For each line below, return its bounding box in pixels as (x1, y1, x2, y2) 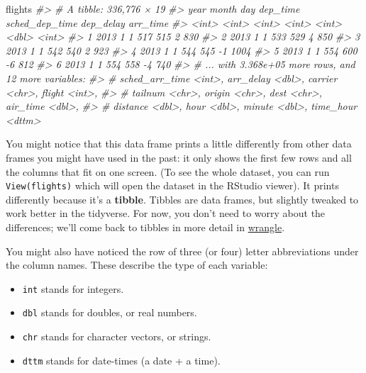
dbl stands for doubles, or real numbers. (22, 305, 197, 320)
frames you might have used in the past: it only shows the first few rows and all (6, 150, 352, 165)
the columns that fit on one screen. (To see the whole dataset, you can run (6, 164, 330, 179)
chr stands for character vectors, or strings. (22, 329, 211, 344)
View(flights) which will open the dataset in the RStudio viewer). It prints (6, 178, 339, 193)
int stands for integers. (22, 281, 124, 296)
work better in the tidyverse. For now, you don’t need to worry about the (6, 206, 326, 221)
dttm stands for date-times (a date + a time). (22, 352, 221, 367)
